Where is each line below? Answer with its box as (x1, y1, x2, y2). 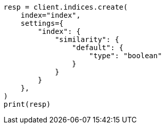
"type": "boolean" (89, 52, 162, 60)
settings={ (20, 19, 64, 27)
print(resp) (4, 100, 51, 108)
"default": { (72, 44, 124, 52)
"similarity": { (55, 35, 119, 44)
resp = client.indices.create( (4, 3, 128, 11)
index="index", (20, 11, 81, 19)
